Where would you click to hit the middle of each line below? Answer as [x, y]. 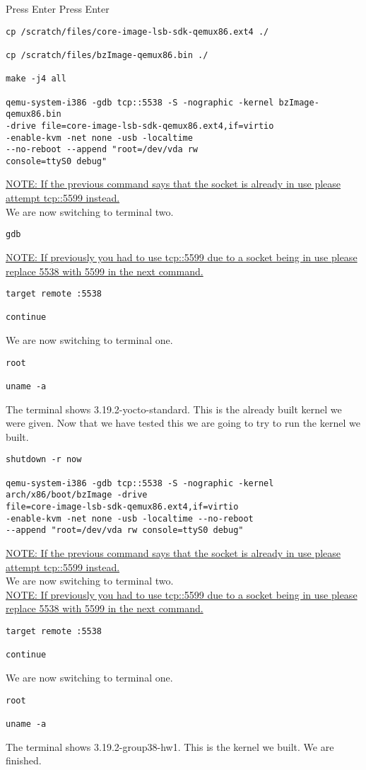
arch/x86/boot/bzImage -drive [77, 495]
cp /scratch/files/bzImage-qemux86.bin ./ [107, 55]
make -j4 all [36, 79]
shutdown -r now [44, 460]
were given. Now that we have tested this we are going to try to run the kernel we [183, 423]
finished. [24, 760]
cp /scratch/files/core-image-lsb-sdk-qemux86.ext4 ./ [137, 31]
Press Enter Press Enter [58, 8]
